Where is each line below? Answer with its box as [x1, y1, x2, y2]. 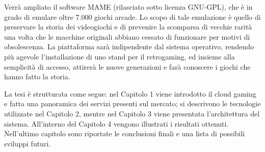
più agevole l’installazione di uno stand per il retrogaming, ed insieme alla [4, 51, 235, 62]
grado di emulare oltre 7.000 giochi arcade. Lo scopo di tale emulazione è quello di [4, 11, 261, 22]
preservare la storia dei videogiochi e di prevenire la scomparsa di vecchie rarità [4, 21, 252, 32]
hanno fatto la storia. [4, 71, 70, 82]
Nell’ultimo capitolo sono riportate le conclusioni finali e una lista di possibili [4, 128, 245, 139]
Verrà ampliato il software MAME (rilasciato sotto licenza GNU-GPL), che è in [4, 2, 253, 12]
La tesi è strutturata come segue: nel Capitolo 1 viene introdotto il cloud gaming [4, 88, 256, 99]
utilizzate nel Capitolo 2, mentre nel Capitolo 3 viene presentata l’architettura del [4, 108, 260, 118]
